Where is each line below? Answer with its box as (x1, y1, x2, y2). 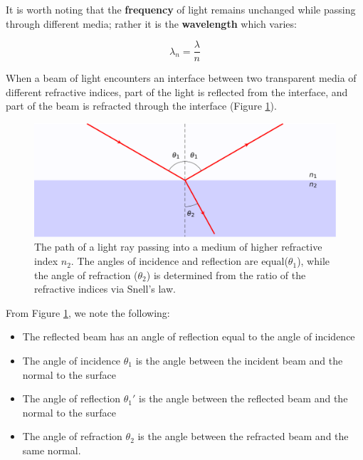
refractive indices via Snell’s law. (34, 281, 176, 296)
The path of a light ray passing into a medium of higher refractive (34, 239, 322, 254)
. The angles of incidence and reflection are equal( (70, 253, 288, 268)
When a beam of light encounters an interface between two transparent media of (6, 70, 357, 85)
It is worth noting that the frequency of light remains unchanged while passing (6, 2, 356, 16)
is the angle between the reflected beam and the (139, 391, 348, 406)
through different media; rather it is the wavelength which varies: (6, 16, 297, 31)
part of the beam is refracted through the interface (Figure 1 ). (6, 98, 277, 113)
